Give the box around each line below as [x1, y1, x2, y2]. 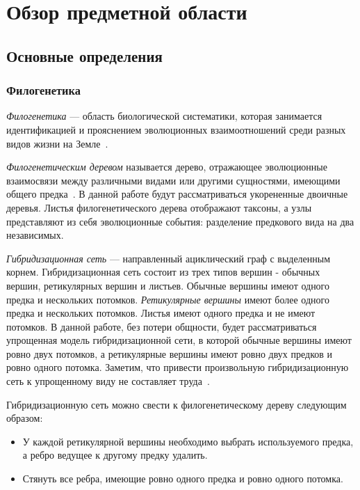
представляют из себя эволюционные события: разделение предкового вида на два [6, 214, 354, 228]
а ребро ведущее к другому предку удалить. [22, 448, 208, 462]
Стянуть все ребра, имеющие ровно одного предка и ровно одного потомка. [22, 471, 343, 486]
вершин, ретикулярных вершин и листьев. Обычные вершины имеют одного [6, 278, 330, 292]
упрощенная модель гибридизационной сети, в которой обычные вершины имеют [6, 333, 352, 347]
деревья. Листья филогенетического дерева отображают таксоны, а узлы [6, 200, 312, 214]
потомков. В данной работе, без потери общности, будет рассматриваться [6, 319, 317, 333]
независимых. [6, 228, 64, 242]
